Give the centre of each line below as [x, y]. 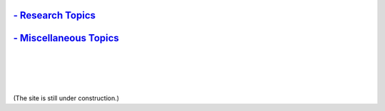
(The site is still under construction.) [66, 98]
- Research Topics [55, 15]
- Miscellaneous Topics [66, 38]
